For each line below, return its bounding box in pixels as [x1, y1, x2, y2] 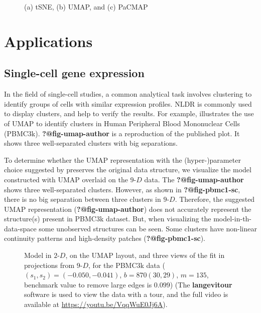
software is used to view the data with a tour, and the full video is [24, 289, 228, 299]
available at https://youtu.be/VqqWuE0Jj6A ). [24, 299, 168, 309]
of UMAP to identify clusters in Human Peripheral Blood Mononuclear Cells [4, 118, 240, 128]
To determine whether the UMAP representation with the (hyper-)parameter [4, 154, 241, 165]
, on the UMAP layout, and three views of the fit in [65, 250, 225, 260]
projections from [24, 259, 75, 270]
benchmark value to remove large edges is [24, 279, 152, 289]
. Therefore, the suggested [175, 194, 255, 204]
